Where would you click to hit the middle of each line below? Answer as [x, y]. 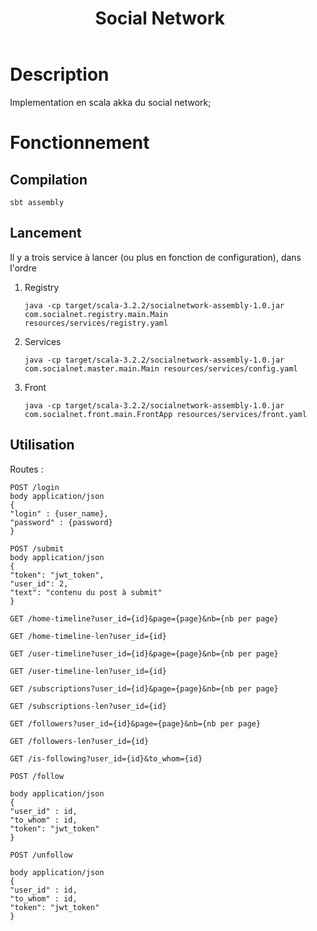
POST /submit [37, 548]
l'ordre [23, 268]
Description [60, 74]
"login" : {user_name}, [59, 513]
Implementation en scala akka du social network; [111, 102]
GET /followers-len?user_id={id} [79, 741]
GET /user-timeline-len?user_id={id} [88, 671]
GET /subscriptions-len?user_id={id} [88, 706]
